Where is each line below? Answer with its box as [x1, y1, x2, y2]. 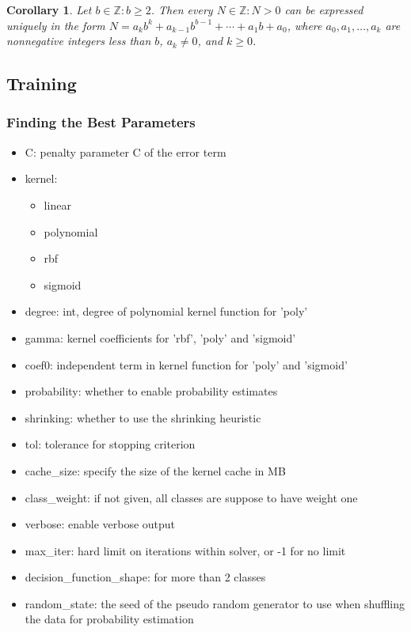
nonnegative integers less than [6, 32, 151, 49]
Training [6, 71, 77, 96]
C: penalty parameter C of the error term [25, 143, 226, 160]
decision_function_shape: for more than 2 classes [25, 569, 266, 585]
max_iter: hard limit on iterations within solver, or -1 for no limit [25, 542, 346, 558]
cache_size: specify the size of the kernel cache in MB [25, 462, 286, 479]
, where [287, 17, 322, 33]
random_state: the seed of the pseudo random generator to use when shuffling [25, 595, 405, 611]
